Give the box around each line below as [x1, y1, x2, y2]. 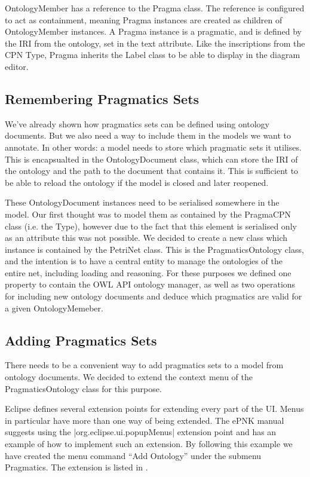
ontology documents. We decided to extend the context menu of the [5, 371, 253, 383]
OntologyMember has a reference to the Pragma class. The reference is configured [5, 2, 305, 14]
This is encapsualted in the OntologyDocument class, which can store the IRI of [5, 152, 298, 165]
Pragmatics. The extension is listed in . [5, 461, 148, 473]
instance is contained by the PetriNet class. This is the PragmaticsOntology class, [5, 243, 304, 255]
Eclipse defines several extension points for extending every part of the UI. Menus [5, 402, 304, 415]
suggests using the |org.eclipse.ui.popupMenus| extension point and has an [5, 426, 277, 438]
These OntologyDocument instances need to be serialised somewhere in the [5, 196, 280, 209]
